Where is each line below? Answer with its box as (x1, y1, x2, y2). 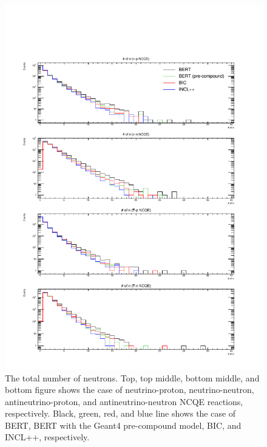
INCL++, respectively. (5, 431, 90, 443)
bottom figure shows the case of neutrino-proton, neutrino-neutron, (5, 383, 254, 396)
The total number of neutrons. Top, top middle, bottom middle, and (5, 371, 260, 384)
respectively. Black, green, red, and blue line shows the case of (5, 407, 236, 420)
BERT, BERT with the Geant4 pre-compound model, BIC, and (5, 418, 242, 431)
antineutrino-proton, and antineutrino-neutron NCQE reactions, (5, 395, 243, 408)
